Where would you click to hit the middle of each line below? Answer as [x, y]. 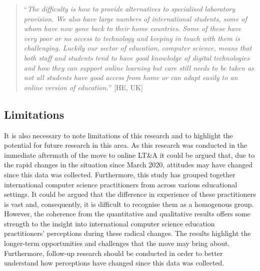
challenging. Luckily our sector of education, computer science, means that [138, 48]
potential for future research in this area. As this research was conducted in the [126, 145]
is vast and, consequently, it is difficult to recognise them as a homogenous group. [129, 204]
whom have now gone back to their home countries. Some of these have [132, 28]
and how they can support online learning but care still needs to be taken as [139, 67]
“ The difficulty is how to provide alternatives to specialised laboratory [129, 9]
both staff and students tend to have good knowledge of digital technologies [136, 57]
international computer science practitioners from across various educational [121, 184]
